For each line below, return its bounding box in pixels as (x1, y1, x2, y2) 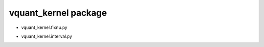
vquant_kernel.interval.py (21, 33, 72, 39)
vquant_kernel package (9, 7, 107, 18)
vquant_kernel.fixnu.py (21, 24, 67, 30)
